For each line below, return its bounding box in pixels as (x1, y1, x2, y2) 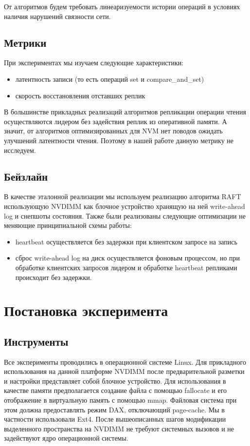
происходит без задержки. (15, 272, 92, 282)
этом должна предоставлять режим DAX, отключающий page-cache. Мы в (4, 404, 225, 414)
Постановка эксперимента (4, 300, 168, 320)
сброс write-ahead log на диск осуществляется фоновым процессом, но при (15, 253, 240, 263)
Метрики (4, 35, 47, 50)
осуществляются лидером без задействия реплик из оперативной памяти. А (4, 116, 227, 126)
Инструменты (4, 334, 69, 349)
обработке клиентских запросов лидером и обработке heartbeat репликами (15, 262, 237, 272)
